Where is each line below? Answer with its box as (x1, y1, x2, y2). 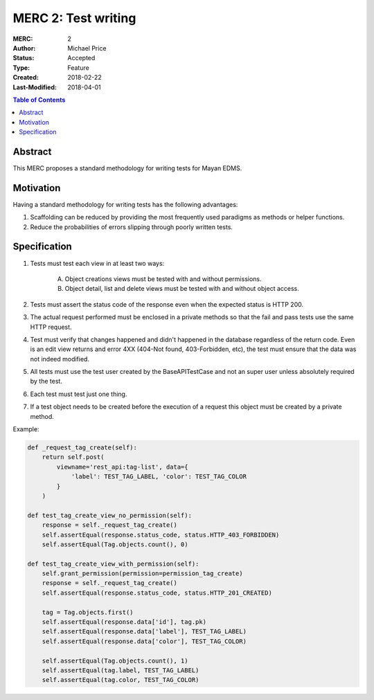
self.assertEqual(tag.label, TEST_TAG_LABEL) (42, 667, 199, 674)
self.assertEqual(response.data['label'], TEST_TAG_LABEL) (42, 627, 247, 636)
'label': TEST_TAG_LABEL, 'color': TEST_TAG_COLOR (71, 473, 247, 481)
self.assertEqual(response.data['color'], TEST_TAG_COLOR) (42, 637, 247, 645)
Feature (67, 63, 89, 72)
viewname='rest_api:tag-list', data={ (56, 463, 188, 471)
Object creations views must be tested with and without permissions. (64, 274, 262, 283)
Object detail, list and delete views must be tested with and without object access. (64, 285, 299, 293)
